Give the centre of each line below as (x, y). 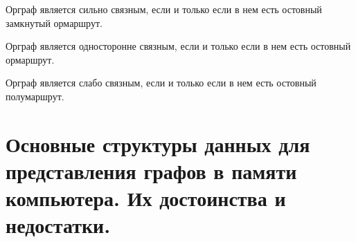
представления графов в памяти (151, 170)
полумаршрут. (35, 96)
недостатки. (58, 225)
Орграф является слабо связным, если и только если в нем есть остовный (161, 83)
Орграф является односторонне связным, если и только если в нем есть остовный (178, 46)
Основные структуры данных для (158, 143)
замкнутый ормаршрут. (54, 22)
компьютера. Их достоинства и (146, 198)
